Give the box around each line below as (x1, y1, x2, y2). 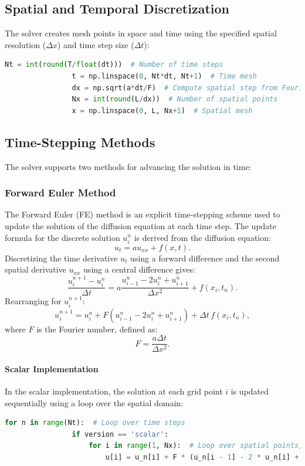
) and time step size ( (57, 38, 134, 50)
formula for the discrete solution (5, 231, 120, 243)
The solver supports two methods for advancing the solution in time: (5, 160, 252, 172)
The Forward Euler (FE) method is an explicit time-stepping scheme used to (5, 208, 280, 220)
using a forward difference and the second (130, 251, 280, 264)
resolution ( (5, 38, 46, 50)
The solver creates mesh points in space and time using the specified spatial (5, 27, 277, 39)
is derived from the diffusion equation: (134, 231, 271, 243)
